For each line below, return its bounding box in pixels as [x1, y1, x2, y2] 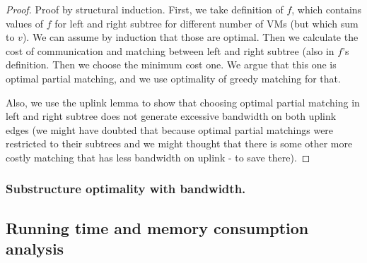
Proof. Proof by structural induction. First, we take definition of [6, 2, 284, 16]
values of [6, 16, 43, 30]
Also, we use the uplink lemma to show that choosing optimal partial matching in [6, 94, 360, 109]
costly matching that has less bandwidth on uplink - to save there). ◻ [6, 149, 310, 164]
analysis [6, 238, 64, 259]
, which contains [291, 2, 362, 16]
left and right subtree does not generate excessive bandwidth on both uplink [6, 109, 337, 123]
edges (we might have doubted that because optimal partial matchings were [6, 122, 334, 137]
